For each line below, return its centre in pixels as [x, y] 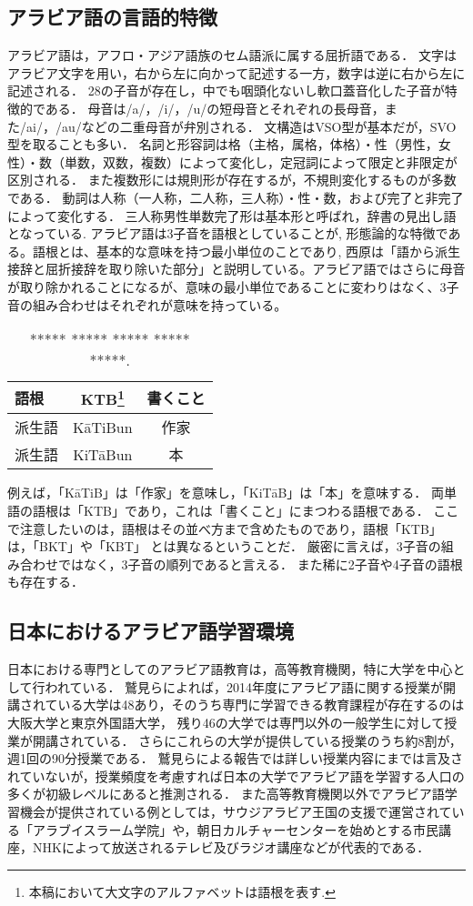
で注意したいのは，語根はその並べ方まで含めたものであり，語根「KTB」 [225, 528]
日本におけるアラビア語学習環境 [151, 631]
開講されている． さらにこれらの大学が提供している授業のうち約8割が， [247, 740]
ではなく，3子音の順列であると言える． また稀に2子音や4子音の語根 [260, 564]
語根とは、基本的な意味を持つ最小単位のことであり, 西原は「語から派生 [246, 251]
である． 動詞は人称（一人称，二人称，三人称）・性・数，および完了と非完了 [236, 197]
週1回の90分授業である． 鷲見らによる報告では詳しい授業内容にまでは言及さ [236, 758]
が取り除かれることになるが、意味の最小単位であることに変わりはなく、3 [227, 286]
